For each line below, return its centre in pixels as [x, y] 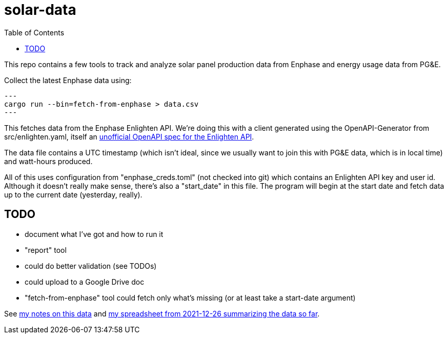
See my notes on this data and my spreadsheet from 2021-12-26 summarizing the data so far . [162, 313]
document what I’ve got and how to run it [94, 234]
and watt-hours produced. [48, 161]
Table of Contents [34, 32]
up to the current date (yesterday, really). [73, 194]
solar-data [40, 10]
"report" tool [46, 250]
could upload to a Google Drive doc [85, 282]
